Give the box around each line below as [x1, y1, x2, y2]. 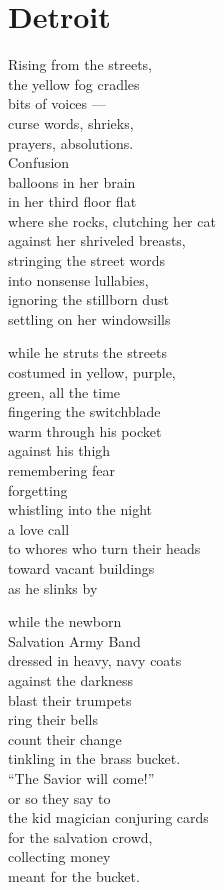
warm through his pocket [8, 420, 162, 441]
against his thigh [8, 440, 111, 461]
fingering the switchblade [8, 401, 161, 422]
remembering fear [8, 460, 116, 480]
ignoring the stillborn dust [8, 289, 169, 310]
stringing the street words [8, 250, 166, 271]
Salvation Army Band [8, 630, 141, 651]
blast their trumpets [8, 689, 132, 710]
